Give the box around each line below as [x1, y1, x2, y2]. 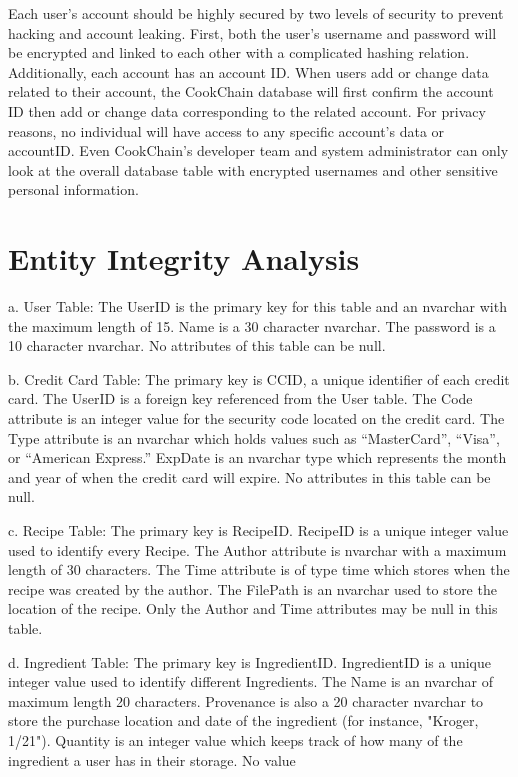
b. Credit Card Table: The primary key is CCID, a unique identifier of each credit [8, 368, 510, 389]
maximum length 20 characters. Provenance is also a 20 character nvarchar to [8, 690, 484, 711]
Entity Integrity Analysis [8, 238, 360, 279]
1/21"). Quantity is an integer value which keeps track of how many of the [8, 729, 463, 750]
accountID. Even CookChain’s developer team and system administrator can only [8, 140, 509, 161]
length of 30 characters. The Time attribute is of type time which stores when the [8, 559, 510, 580]
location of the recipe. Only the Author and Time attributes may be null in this [8, 598, 498, 619]
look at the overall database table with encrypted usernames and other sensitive [8, 159, 498, 180]
